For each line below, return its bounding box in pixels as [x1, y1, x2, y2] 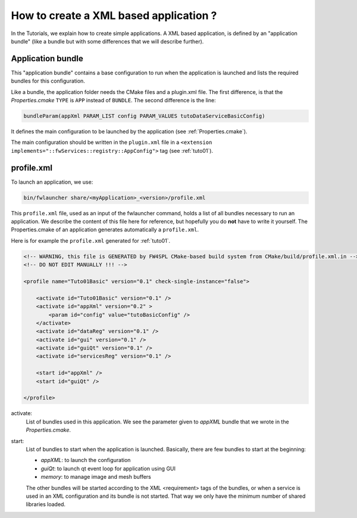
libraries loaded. [26, 501, 65, 508]
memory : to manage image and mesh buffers [40, 473, 152, 481]
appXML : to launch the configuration [40, 457, 131, 464]
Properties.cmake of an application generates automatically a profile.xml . [11, 226, 199, 233]
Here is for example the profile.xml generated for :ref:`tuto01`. [11, 237, 171, 244]
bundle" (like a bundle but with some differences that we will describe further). [11, 37, 204, 45]
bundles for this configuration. [11, 77, 86, 84]
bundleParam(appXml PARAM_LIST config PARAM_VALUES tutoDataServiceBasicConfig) [23, 113, 265, 119]
